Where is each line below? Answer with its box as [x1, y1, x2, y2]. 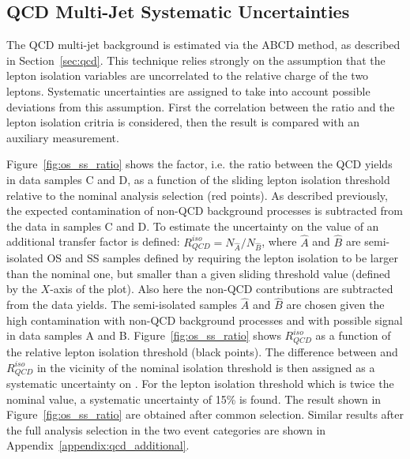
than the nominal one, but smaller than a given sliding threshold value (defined [6, 265, 391, 281]
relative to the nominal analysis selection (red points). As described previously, [6, 186, 388, 203]
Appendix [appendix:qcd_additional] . [6, 437, 190, 453]
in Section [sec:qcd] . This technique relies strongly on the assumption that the [6, 51, 386, 68]
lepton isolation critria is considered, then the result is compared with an [6, 114, 360, 130]
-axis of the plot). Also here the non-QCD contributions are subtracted [50, 280, 393, 297]
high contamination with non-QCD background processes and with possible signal [6, 311, 403, 328]
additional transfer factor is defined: [6, 233, 180, 250]
